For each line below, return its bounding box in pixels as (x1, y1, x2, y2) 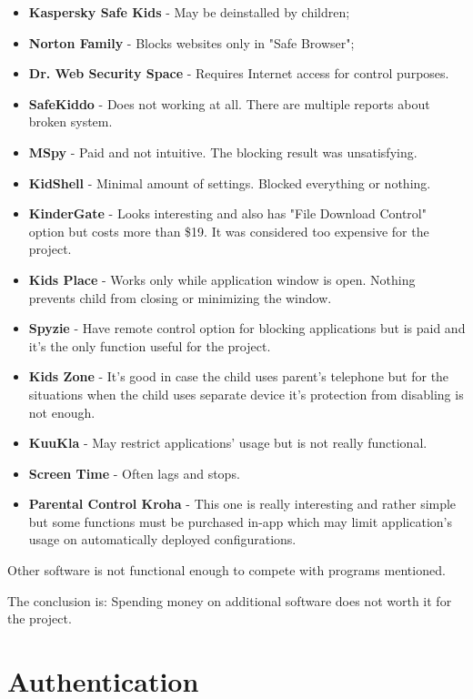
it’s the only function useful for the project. (28, 336, 271, 355)
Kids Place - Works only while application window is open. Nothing (28, 269, 416, 289)
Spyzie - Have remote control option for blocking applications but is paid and (28, 319, 466, 338)
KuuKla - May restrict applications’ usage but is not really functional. (28, 433, 428, 452)
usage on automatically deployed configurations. (28, 530, 297, 549)
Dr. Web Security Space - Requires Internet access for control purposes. (28, 64, 449, 83)
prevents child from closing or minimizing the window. (28, 288, 332, 307)
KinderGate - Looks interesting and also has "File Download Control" (28, 204, 427, 223)
